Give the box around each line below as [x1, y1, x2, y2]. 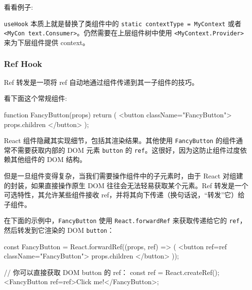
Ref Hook [4, 58, 42, 70]
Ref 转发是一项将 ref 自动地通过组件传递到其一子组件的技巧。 [4, 77, 199, 87]
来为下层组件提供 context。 [4, 37, 89, 47]
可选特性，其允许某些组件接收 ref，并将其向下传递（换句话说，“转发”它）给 [4, 190, 245, 200]
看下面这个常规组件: [4, 93, 67, 103]
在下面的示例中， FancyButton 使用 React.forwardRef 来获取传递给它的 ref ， [4, 215, 247, 226]
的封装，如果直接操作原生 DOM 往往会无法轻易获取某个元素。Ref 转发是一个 [4, 180, 249, 190]
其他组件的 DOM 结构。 [10, 154, 86, 164]
